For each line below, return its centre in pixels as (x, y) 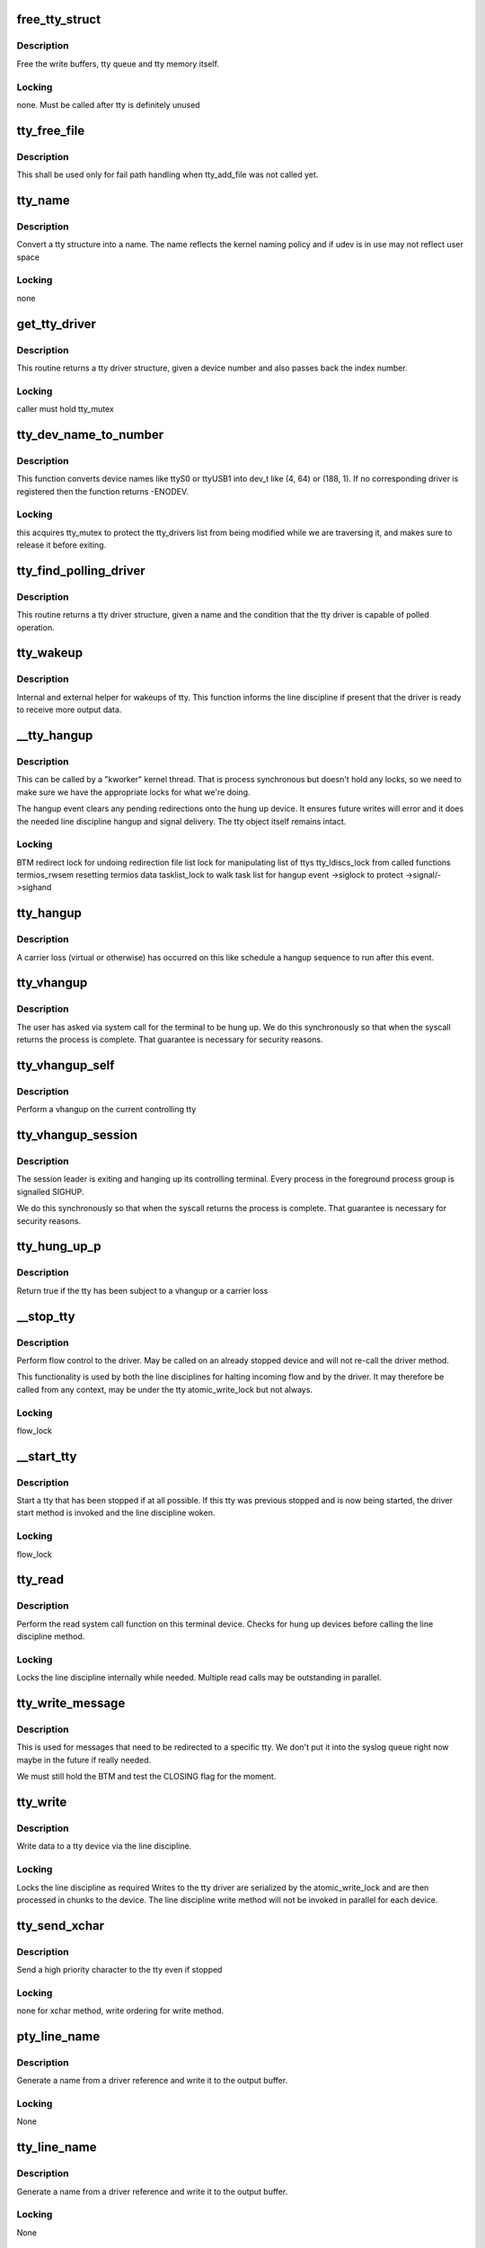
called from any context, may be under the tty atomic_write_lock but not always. (165, 1389)
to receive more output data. (69, 709)
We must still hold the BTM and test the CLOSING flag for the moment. (146, 1777)
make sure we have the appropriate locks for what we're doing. (133, 792)
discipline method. (51, 1637)
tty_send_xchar (61, 1926)
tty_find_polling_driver (81, 571)
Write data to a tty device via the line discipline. (104, 1846)
